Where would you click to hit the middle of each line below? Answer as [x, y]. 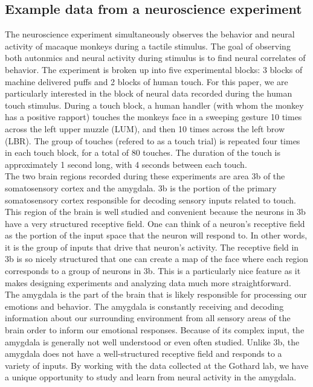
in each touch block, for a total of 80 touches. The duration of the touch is [143, 152]
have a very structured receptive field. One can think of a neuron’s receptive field [155, 223]
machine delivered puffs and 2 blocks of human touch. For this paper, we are [147, 81]
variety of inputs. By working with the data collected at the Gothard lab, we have [157, 365]
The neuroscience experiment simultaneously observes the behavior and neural [150, 34]
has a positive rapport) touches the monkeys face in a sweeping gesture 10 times [153, 117]
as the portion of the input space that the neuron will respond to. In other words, [156, 235]
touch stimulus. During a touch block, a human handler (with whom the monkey [154, 105]
